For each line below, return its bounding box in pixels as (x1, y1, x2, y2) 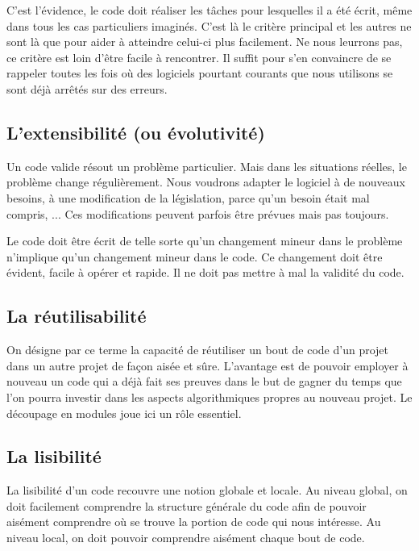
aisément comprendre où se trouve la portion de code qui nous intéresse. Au (6, 513, 381, 530)
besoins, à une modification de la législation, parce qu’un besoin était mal (6, 189, 370, 206)
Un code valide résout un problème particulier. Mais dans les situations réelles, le (6, 157, 407, 174)
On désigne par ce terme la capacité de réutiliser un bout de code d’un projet (6, 341, 389, 358)
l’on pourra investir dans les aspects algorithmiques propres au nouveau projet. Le (6, 388, 413, 405)
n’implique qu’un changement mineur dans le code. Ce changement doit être (6, 248, 383, 265)
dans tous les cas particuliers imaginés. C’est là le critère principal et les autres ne (6, 17, 412, 34)
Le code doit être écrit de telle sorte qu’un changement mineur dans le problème (6, 232, 403, 249)
